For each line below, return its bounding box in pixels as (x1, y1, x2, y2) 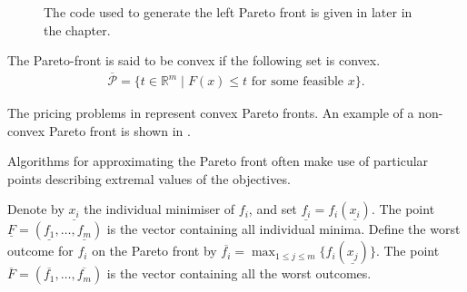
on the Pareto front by (92, 241, 217, 260)
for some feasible (251, 75, 344, 89)
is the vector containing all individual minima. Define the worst (106, 219, 461, 238)
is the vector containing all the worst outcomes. (106, 264, 372, 283)
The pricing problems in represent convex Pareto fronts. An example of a (7, 103, 414, 122)
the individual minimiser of (84, 200, 235, 219)
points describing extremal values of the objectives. (7, 169, 291, 188)
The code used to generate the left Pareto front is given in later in (44, 3, 412, 21)
